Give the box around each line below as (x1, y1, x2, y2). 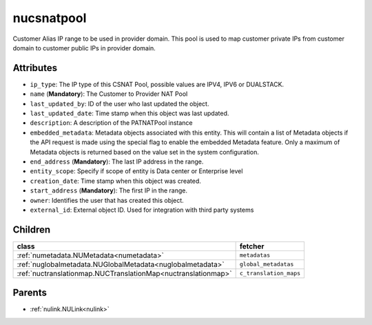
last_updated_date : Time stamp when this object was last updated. (30, 109, 229, 117)
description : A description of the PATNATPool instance (30, 119, 193, 127)
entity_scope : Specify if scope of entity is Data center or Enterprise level (30, 167, 243, 175)
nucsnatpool (12, 10, 87, 26)
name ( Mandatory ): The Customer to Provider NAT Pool (30, 90, 188, 98)
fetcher (239, 242, 265, 251)
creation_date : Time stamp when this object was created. (30, 177, 201, 185)
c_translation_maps (239, 270, 301, 277)
